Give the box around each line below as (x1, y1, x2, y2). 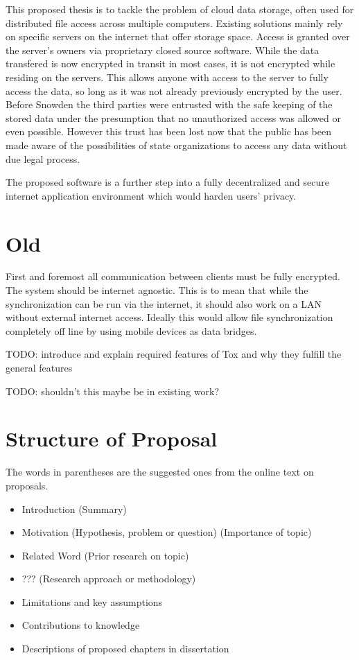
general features (6, 361, 73, 374)
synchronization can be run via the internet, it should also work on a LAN (6, 296, 322, 311)
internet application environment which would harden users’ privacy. (6, 188, 297, 202)
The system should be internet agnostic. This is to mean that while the (6, 283, 308, 297)
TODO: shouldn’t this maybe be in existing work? (6, 383, 220, 398)
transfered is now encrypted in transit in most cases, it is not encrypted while (6, 56, 335, 71)
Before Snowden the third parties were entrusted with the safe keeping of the (6, 97, 333, 112)
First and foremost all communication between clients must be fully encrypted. (6, 269, 340, 284)
